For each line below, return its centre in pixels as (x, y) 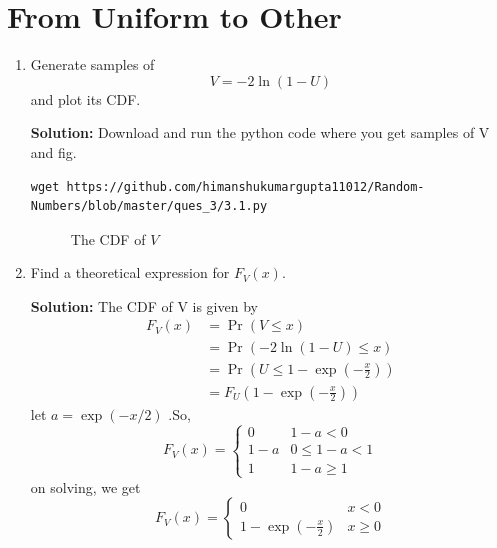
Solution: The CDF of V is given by (144, 305)
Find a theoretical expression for (130, 272)
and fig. (53, 151)
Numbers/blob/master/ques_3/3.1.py (149, 206)
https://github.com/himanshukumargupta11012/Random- (245, 186)
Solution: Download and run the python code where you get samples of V (260, 132)
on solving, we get (85, 486)
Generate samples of (92, 64)
